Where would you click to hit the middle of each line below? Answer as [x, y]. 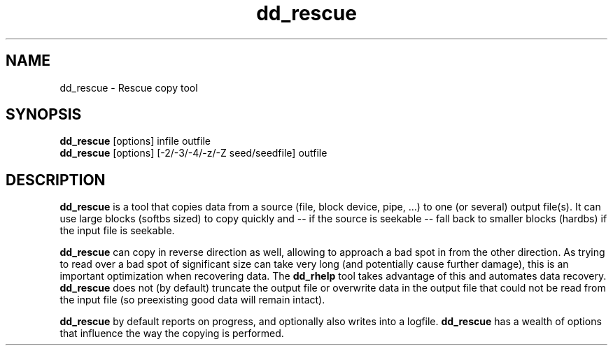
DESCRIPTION [56, 180]
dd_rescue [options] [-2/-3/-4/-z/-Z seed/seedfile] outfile [193, 153]
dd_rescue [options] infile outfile [135, 141]
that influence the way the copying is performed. [172, 334]
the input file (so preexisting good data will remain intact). [192, 300]
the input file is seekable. [117, 231]
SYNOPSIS [44, 115]
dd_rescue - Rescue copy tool [129, 87]
